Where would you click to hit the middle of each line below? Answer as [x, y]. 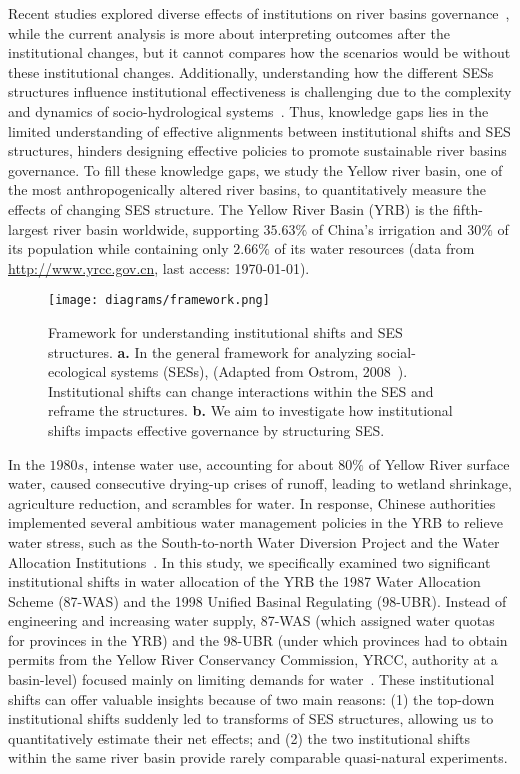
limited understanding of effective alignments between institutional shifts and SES [259, 130]
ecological [77, 371]
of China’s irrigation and [387, 228]
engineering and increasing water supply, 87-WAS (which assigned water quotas [251, 620]
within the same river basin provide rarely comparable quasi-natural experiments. [258, 757]
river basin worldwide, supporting [156, 228]
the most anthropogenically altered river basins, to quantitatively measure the [247, 189]
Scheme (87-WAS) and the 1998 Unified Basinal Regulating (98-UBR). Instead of [257, 600]
